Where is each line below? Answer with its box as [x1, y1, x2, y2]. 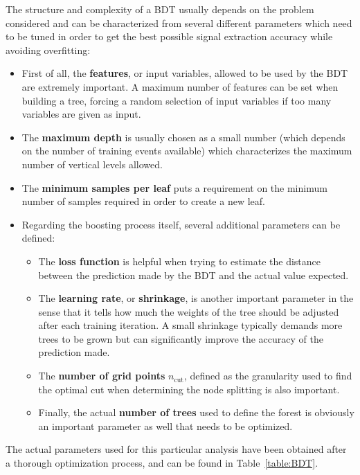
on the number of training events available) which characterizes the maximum [21, 143, 352, 158]
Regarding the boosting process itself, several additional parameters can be [21, 217, 341, 231]
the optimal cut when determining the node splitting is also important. [38, 382, 340, 396]
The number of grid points [38, 368, 165, 383]
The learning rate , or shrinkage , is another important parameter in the [38, 291, 354, 305]
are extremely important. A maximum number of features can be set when [21, 79, 339, 93]
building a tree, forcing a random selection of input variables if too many [21, 93, 332, 107]
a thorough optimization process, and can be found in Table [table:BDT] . [6, 456, 318, 470]
